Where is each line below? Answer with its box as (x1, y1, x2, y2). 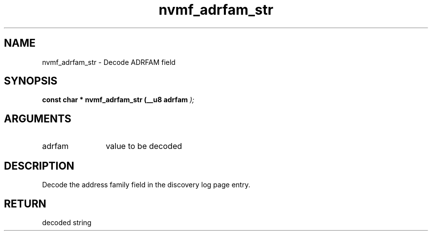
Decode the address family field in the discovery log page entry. (42, 180, 251, 189)
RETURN (4, 197, 46, 210)
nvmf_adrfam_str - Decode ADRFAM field (42, 58, 176, 66)
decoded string (42, 218, 92, 227)
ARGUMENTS (4, 112, 72, 125)
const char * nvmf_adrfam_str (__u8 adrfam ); (42, 95, 195, 104)
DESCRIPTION (4, 159, 74, 172)
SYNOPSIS (4, 75, 58, 88)
